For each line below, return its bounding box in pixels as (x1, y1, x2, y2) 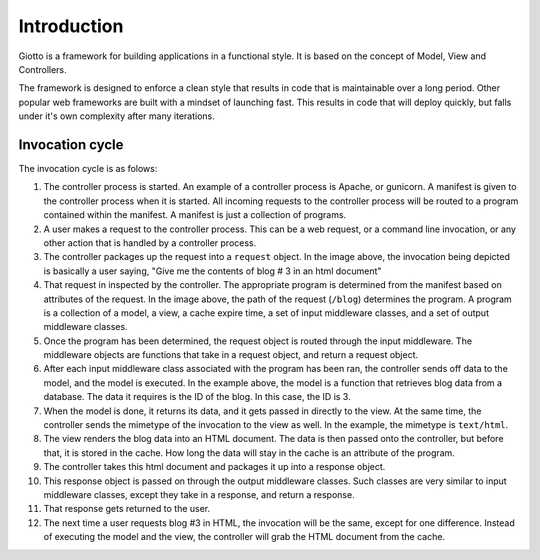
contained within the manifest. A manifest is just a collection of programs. (43, 209, 347, 221)
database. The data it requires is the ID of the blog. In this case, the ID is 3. (43, 391, 351, 403)
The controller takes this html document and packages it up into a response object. (43, 461, 386, 473)
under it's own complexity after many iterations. (18, 110, 215, 122)
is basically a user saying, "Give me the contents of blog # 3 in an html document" (43, 265, 382, 277)
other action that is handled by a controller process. (43, 236, 257, 249)
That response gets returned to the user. (43, 503, 211, 515)
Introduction (18, 15, 124, 37)
